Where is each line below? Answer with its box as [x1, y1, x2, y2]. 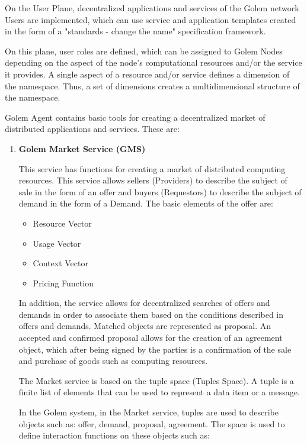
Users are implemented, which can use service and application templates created [5, 13, 296, 25]
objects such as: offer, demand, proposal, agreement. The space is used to [18, 417, 285, 430]
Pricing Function [33, 276, 94, 289]
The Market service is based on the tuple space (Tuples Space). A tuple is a [18, 374, 294, 386]
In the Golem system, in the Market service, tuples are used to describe [18, 406, 279, 418]
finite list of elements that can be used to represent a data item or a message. [18, 386, 300, 398]
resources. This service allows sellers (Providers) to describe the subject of [18, 174, 287, 186]
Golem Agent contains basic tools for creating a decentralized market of [5, 111, 266, 123]
